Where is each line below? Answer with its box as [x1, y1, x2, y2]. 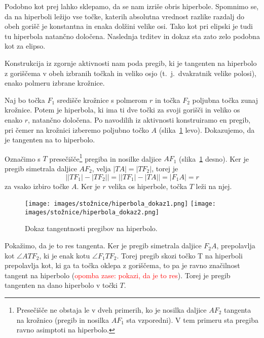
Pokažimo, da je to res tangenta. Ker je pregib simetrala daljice [5, 240, 202, 251]
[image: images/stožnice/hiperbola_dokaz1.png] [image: [25, 200, 216, 208]
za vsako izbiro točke [5, 180, 69, 191]
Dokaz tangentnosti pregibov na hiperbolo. [25, 223, 158, 234]
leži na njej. [196, 180, 232, 191]
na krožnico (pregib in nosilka [16, 314, 109, 325]
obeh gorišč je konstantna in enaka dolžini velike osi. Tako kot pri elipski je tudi [5, 21, 253, 31]
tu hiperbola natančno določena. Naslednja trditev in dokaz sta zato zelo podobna [5, 30, 260, 41]
